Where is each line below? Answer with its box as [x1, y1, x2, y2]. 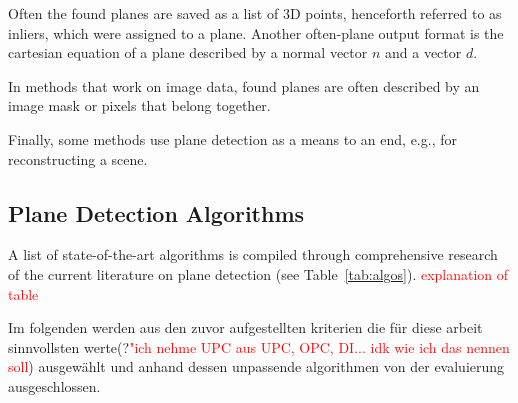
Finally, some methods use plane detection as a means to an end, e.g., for [8, 128, 457, 149]
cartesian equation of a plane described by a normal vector [8, 42, 368, 63]
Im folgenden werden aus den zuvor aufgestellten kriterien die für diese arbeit [8, 317, 483, 338]
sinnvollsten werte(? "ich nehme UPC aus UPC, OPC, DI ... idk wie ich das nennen [8, 336, 510, 357]
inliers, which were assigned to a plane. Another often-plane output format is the [8, 22, 504, 43]
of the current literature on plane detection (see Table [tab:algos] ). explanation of [8, 263, 509, 284]
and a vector [384, 42, 462, 63]
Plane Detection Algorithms [8, 197, 305, 228]
